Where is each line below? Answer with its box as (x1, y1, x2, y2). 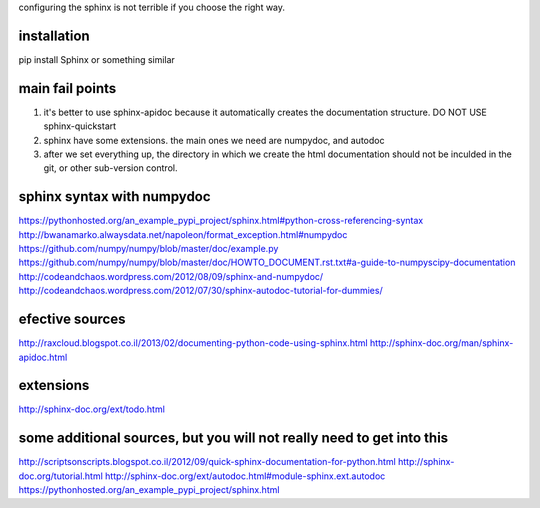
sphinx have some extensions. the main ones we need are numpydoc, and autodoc (43, 134, 385, 146)
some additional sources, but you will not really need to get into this (18, 430, 449, 447)
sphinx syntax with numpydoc (18, 188, 211, 205)
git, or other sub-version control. (43, 162, 178, 174)
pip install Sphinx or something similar (18, 53, 175, 65)
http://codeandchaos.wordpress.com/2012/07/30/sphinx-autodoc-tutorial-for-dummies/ (18, 285, 384, 297)
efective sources (18, 311, 126, 328)
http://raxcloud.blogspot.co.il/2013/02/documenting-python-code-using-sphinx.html (18, 337, 369, 349)
